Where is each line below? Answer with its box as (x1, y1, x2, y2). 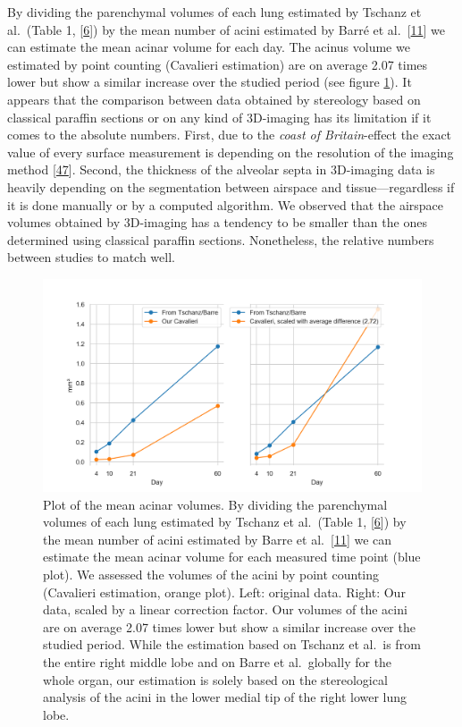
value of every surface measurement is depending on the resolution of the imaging (7, 142, 454, 161)
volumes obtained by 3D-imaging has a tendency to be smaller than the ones (7, 213, 427, 232)
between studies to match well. (7, 248, 175, 266)
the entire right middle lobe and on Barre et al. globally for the (43, 652, 392, 671)
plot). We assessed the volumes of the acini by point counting (43, 564, 380, 583)
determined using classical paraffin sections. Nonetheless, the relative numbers (7, 230, 434, 249)
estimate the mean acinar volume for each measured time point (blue (43, 547, 421, 566)
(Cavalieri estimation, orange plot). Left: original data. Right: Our (43, 582, 406, 601)
